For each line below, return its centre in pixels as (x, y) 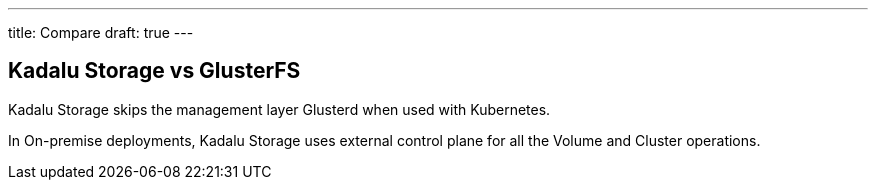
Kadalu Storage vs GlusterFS (154, 71)
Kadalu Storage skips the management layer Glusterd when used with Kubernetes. (279, 109)
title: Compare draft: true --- (101, 32)
